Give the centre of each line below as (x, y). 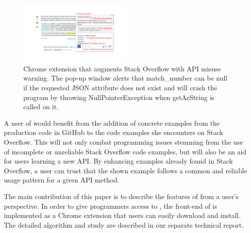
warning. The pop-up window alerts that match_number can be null (125, 78)
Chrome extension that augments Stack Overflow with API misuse (122, 68)
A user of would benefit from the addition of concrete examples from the (112, 123)
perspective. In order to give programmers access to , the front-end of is (111, 206)
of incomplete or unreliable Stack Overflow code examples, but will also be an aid (125, 151)
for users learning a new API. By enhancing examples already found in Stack (118, 161)
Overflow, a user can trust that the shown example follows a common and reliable (125, 170)
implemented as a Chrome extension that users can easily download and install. (122, 215)
